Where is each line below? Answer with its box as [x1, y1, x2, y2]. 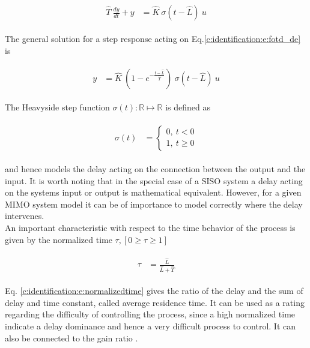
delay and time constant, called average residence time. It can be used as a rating [5, 296, 305, 308]
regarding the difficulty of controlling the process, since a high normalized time [5, 308, 296, 320]
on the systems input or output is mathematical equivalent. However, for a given [5, 186, 302, 199]
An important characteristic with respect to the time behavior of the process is [5, 221, 296, 233]
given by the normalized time [5, 233, 112, 245]
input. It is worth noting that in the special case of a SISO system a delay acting [5, 174, 303, 187]
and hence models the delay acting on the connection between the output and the [5, 162, 306, 175]
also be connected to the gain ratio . [5, 331, 138, 344]
